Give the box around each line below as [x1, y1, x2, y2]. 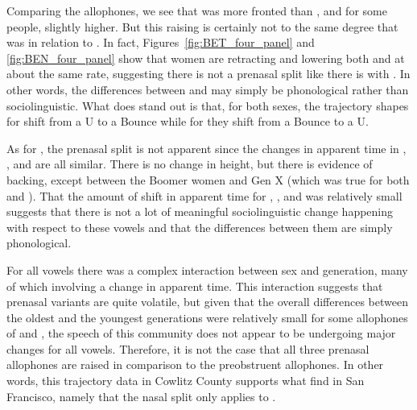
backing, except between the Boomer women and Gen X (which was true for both [6, 171, 410, 188]
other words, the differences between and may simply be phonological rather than [6, 81, 409, 97]
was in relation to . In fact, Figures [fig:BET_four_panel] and [6, 34, 315, 51]
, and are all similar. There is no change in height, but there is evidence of [6, 155, 373, 172]
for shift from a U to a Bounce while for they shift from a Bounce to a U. [6, 113, 369, 130]
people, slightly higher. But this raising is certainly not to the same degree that [6, 18, 398, 35]
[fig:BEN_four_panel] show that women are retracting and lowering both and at [6, 49, 405, 66]
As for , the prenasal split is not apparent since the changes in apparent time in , [6, 139, 407, 156]
